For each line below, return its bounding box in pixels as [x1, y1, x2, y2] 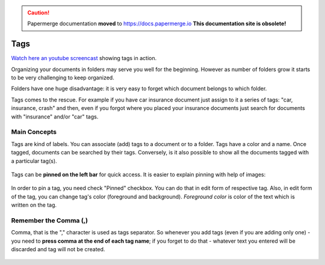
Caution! [27, 9, 50, 16]
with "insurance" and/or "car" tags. [11, 113, 99, 120]
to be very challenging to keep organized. [11, 74, 114, 81]
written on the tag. [11, 201, 57, 209]
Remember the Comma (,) [11, 216, 88, 225]
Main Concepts [11, 128, 57, 136]
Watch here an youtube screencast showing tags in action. [11, 55, 156, 62]
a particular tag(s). [11, 157, 57, 165]
